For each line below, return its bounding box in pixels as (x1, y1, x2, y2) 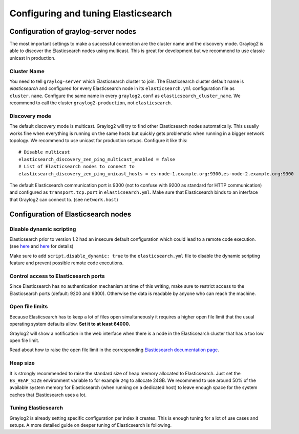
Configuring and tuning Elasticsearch (9, 8, 173, 19)
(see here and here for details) (9, 243, 74, 249)
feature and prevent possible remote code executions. (9, 260, 124, 266)
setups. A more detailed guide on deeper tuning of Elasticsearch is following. (9, 422, 172, 428)
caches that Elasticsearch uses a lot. (9, 392, 87, 398)
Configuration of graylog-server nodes (9, 27, 137, 36)
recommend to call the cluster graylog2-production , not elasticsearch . (9, 100, 173, 106)
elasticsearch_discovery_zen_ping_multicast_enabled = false (18, 156, 175, 162)
